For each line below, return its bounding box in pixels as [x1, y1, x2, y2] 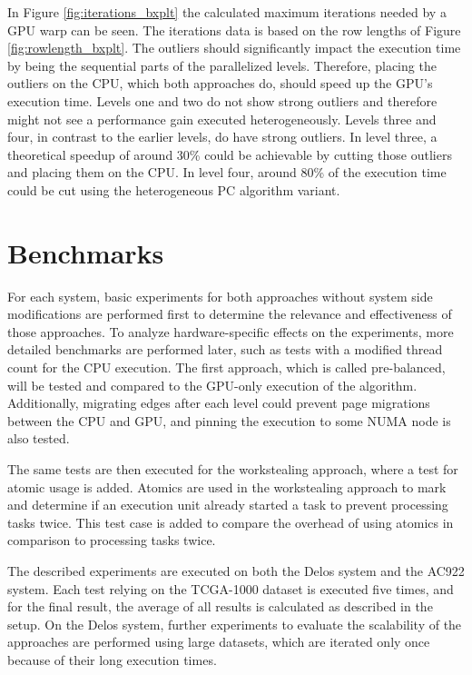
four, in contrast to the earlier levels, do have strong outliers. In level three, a [7, 127, 438, 146]
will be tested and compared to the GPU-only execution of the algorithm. [7, 375, 418, 394]
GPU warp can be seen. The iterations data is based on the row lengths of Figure [7, 20, 461, 39]
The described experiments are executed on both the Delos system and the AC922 [7, 561, 465, 580]
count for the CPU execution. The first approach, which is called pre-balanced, [7, 358, 446, 377]
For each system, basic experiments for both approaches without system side [7, 286, 433, 305]
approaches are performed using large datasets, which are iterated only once [7, 632, 430, 651]
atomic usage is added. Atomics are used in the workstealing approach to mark [7, 477, 447, 496]
